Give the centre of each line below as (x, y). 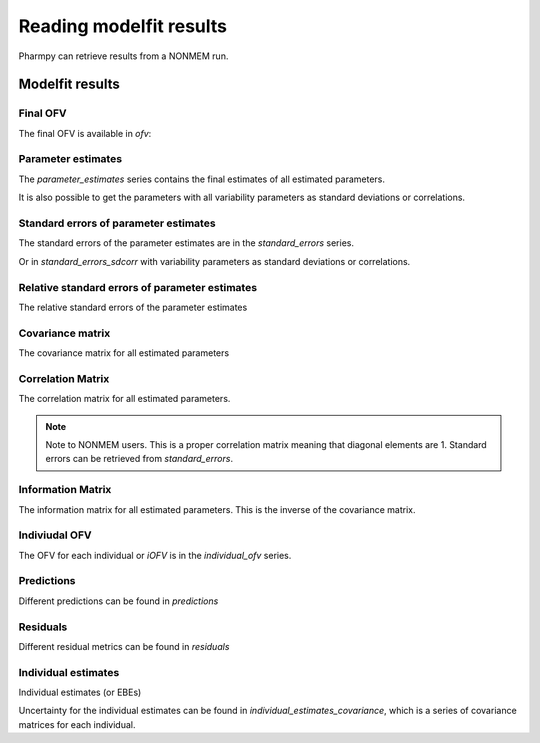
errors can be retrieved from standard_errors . (139, 459)
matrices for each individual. (77, 724)
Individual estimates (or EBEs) (80, 692)
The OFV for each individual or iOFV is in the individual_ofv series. (155, 555)
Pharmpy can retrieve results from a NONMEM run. (123, 56)
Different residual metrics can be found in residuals (124, 646)
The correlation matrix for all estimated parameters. (124, 399)
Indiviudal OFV (55, 535)
